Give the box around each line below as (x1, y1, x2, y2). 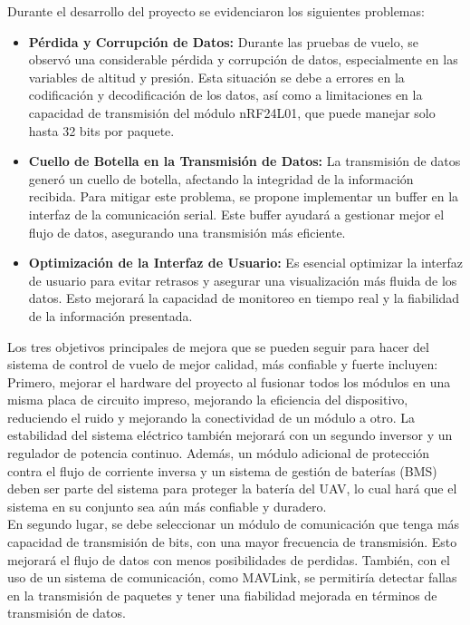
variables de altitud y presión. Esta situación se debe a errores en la (28, 67, 405, 86)
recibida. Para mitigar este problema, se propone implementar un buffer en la (28, 187, 459, 206)
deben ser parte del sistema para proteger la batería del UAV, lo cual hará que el (7, 479, 457, 498)
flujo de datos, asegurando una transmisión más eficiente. (28, 222, 346, 241)
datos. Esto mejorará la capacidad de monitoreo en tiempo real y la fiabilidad (28, 288, 460, 308)
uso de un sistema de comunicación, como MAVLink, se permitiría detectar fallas (7, 568, 457, 587)
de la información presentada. (28, 306, 193, 325)
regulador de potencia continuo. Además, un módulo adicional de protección (7, 444, 430, 463)
